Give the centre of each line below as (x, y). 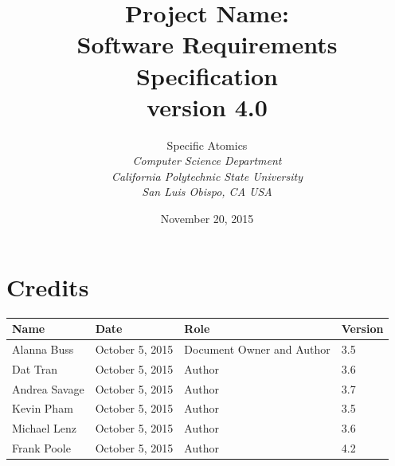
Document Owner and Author (257, 349)
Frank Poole (41, 448)
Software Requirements (207, 44)
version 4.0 (207, 106)
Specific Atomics (207, 145)
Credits (48, 286)
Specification (207, 75)
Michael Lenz (45, 428)
